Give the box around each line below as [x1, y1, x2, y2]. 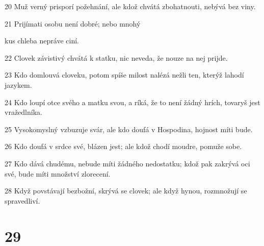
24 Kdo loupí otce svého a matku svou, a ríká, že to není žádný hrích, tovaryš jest [5, 96, 260, 107]
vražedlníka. [5, 107, 42, 117]
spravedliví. [5, 195, 40, 206]
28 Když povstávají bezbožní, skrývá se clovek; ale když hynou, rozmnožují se [5, 185, 247, 196]
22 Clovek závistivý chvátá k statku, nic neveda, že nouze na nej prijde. [5, 52, 228, 63]
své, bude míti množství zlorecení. [5, 168, 111, 179]
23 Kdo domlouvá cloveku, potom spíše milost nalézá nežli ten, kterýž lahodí [5, 69, 244, 80]
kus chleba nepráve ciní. [5, 35, 79, 46]
